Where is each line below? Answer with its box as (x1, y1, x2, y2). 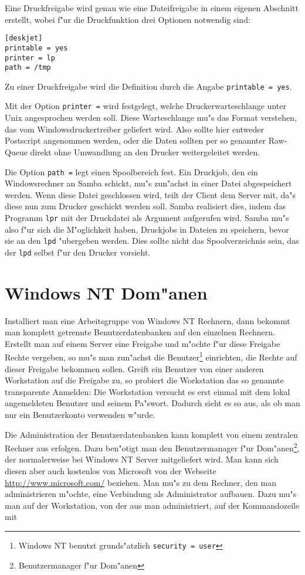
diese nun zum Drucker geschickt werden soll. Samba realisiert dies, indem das (5, 200, 286, 212)
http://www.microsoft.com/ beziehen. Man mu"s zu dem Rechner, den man (5, 476, 276, 488)
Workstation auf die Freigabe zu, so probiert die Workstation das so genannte (5, 374, 284, 386)
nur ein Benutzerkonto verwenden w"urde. (5, 409, 155, 421)
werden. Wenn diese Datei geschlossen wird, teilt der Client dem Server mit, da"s (5, 188, 296, 200)
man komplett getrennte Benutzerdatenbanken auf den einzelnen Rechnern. (5, 326, 275, 338)
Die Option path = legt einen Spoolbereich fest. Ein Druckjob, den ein (5, 165, 258, 178)
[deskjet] (5, 34, 43, 43)
